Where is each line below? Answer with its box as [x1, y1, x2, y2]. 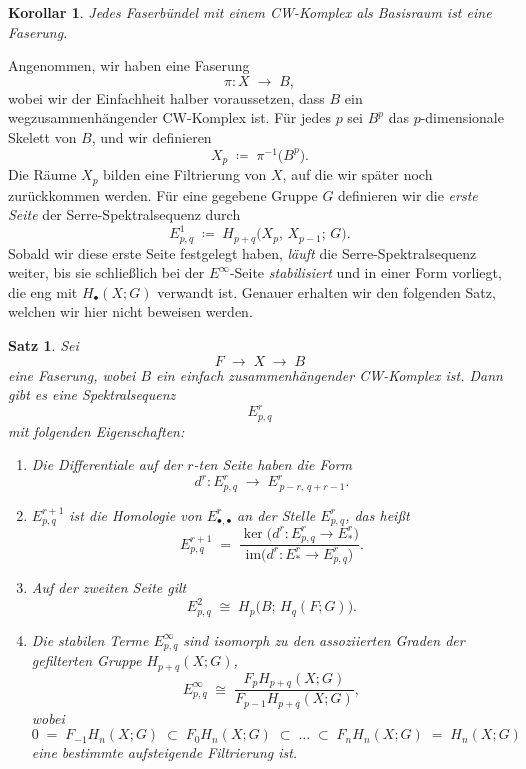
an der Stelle [237, 504, 316, 525]
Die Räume [8, 164, 77, 185]
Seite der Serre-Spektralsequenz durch [8, 204, 241, 225]
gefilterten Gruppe [31, 650, 142, 671]
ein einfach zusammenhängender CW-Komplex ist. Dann [156, 364, 503, 385]
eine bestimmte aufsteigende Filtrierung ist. [31, 742, 298, 763]
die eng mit [8, 281, 78, 302]
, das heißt [345, 504, 410, 525]
